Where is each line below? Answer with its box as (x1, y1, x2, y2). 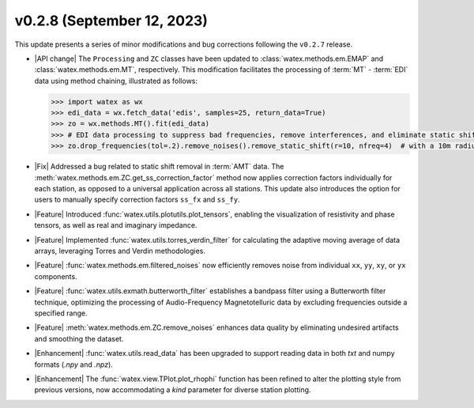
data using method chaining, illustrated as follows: (34, 76, 197, 85)
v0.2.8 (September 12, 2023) (14, 12, 209, 29)
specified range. (34, 308, 88, 318)
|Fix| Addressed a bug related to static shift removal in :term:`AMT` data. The (34, 162, 284, 172)
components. (34, 271, 78, 281)
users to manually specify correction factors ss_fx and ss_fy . (34, 195, 240, 205)
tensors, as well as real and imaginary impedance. (34, 221, 197, 230)
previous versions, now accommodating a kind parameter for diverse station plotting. (34, 385, 311, 395)
